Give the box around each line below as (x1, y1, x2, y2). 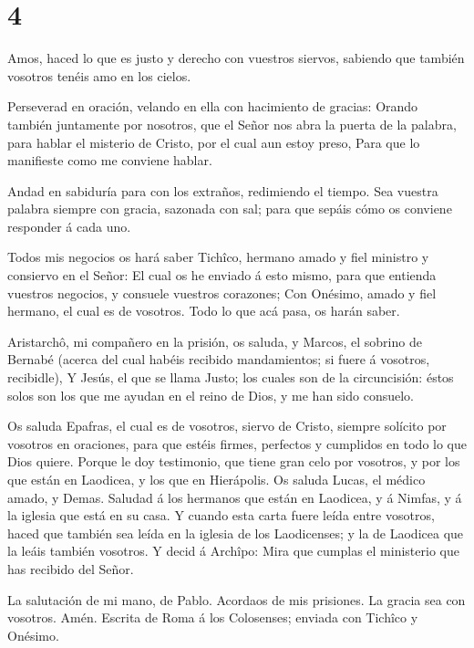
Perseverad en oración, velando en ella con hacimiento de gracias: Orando (7, 97, 418, 116)
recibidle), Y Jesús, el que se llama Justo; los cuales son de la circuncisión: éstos (7, 368, 454, 387)
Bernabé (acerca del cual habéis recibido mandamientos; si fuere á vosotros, (7, 350, 430, 369)
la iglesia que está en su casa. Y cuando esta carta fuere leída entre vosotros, (7, 506, 435, 525)
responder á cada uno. (7, 216, 131, 235)
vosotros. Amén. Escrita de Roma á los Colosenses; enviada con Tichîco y (7, 608, 418, 627)
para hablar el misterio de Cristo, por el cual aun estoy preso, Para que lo (7, 132, 420, 152)
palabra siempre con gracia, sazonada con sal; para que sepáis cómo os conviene (7, 199, 452, 218)
